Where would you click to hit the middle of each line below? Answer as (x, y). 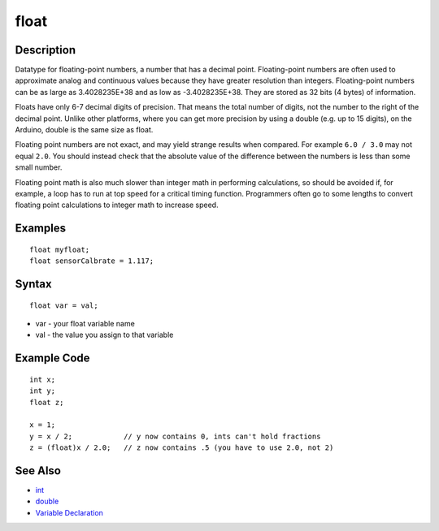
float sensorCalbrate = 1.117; (92, 261)
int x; (43, 379)
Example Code (52, 358)
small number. (39, 167)
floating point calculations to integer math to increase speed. (117, 205)
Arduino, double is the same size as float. (84, 130)
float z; (47, 402)
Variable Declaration (69, 512)
